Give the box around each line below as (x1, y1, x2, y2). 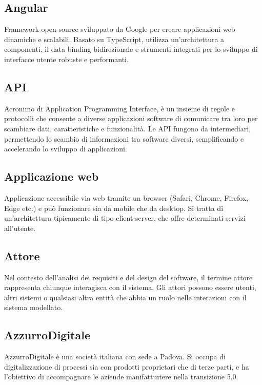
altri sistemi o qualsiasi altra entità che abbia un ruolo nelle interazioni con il (4, 292, 247, 302)
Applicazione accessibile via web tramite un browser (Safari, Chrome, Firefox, (4, 192, 249, 203)
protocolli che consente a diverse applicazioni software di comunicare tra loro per (4, 113, 258, 124)
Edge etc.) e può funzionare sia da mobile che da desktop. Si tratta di (4, 202, 224, 213)
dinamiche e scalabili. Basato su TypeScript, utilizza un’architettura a (4, 33, 225, 44)
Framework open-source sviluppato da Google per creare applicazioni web (4, 24, 235, 34)
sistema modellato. (4, 302, 63, 313)
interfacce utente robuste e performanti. (4, 53, 129, 64)
